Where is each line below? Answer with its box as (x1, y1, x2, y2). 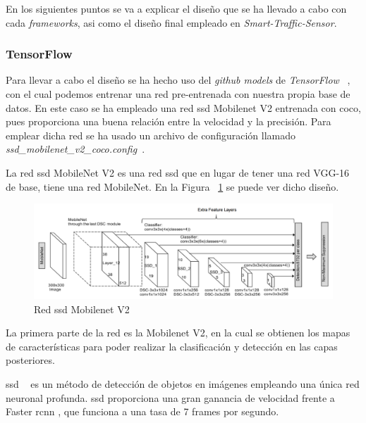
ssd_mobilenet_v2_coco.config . (6, 141, 145, 156)
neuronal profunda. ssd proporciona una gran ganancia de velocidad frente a (6, 390, 335, 405)
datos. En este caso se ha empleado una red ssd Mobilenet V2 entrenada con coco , (6, 100, 361, 115)
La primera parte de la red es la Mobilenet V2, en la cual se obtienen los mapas (6, 325, 350, 340)
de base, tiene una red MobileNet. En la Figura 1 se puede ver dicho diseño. (6, 179, 339, 194)
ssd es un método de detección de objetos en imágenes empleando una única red (6, 376, 360, 391)
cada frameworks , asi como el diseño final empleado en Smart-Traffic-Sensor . (6, 15, 337, 30)
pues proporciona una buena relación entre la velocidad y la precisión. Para (6, 114, 331, 129)
